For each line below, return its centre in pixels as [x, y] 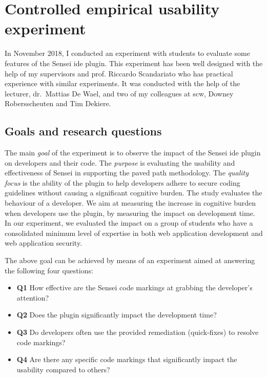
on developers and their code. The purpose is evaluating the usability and [120, 162]
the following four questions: [49, 270]
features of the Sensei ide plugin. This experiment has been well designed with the [134, 63]
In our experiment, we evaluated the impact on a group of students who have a [129, 223]
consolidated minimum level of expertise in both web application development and [134, 233]
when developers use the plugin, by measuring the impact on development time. [130, 213]
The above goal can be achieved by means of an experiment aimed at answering [130, 260]
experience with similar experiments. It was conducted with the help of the [122, 83]
